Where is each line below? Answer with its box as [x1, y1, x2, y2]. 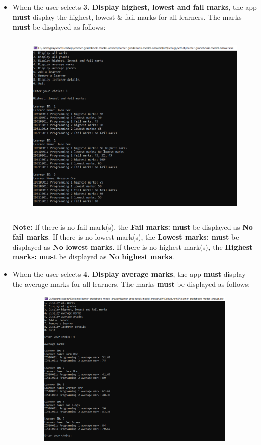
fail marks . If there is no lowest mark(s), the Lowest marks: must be [12, 231, 239, 242]
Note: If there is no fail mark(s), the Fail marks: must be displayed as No [12, 221, 253, 232]
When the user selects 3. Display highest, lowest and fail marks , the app [12, 2, 257, 12]
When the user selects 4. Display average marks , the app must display [12, 268, 246, 279]
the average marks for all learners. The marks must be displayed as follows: [12, 278, 250, 289]
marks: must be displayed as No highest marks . [12, 251, 174, 262]
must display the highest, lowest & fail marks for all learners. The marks [12, 11, 242, 22]
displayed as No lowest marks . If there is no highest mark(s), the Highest [12, 241, 253, 252]
